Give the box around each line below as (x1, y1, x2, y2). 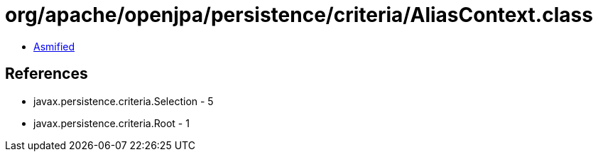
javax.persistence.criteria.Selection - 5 (33, 94, 214, 107)
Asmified (33, 40, 75, 53)
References (5, 65, 88, 83)
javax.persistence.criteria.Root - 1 (33, 117, 190, 129)
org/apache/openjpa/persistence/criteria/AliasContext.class (5, 3, 593, 27)
